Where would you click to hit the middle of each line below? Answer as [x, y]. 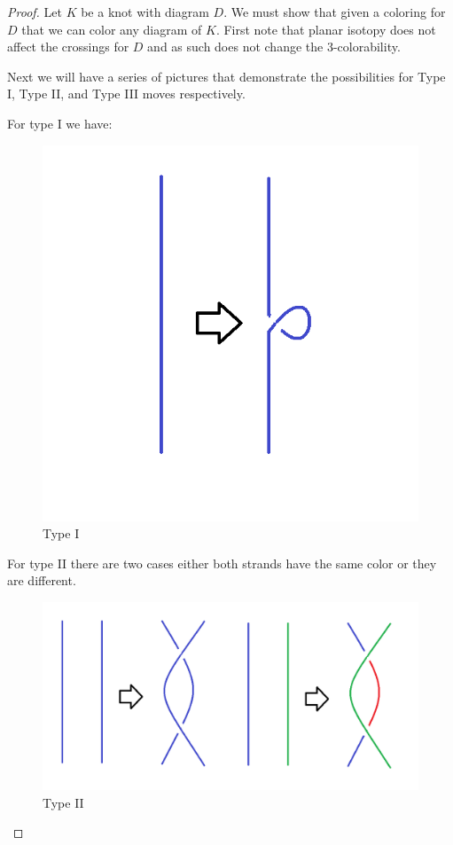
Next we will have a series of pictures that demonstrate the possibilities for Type [226, 76]
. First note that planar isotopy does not [326, 29]
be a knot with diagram [145, 12]
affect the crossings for [68, 47]
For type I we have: [60, 123]
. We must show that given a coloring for [335, 12]
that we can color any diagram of [112, 29]
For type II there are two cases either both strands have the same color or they [222, 563]
